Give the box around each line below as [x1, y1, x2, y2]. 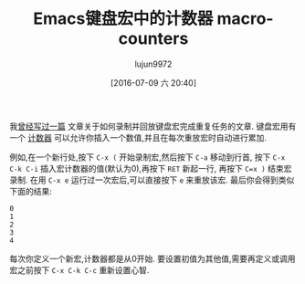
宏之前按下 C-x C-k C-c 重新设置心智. [9, 264, 150, 275]
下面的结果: [9, 185, 53, 196]
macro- [216, 8, 274, 29]
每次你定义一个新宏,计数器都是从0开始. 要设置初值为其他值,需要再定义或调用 [9, 253, 296, 264]
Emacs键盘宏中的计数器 [33, 8, 214, 29]
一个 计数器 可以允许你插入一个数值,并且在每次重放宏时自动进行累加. [9, 131, 267, 142]
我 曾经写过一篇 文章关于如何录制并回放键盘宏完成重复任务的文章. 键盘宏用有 [9, 121, 297, 131]
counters [118, 28, 189, 49]
